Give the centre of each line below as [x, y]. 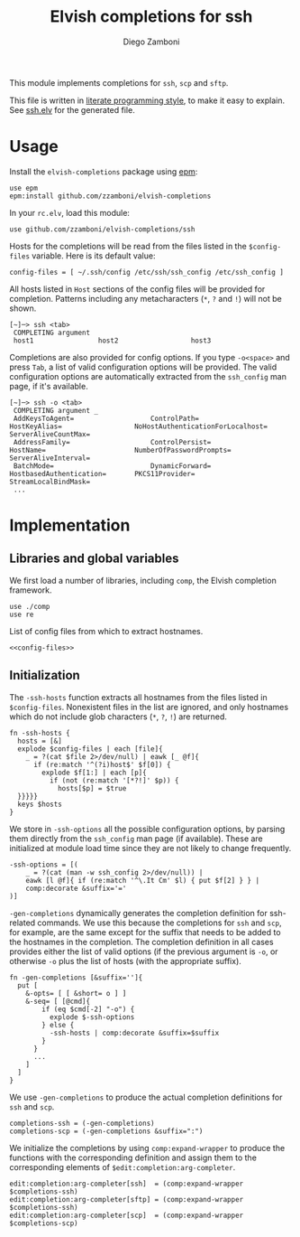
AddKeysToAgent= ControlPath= [106, 418]
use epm [24, 188]
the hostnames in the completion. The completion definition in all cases [141, 942]
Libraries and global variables [94, 559]
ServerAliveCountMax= [50, 434]
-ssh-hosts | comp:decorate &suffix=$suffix [134, 1033]
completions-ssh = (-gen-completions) [82, 1123]
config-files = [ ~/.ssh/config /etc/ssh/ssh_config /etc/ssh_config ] [146, 272]
